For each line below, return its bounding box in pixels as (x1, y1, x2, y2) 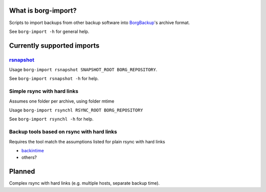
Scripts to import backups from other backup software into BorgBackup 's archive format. (9, 20, 190, 26)
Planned (9, 167, 35, 176)
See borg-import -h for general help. (9, 28, 90, 34)
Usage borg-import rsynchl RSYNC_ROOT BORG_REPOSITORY (9, 107, 143, 113)
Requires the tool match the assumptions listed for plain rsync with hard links (9, 138, 165, 144)
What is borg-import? (9, 6, 77, 15)
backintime (21, 147, 44, 153)
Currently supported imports (9, 41, 100, 50)
